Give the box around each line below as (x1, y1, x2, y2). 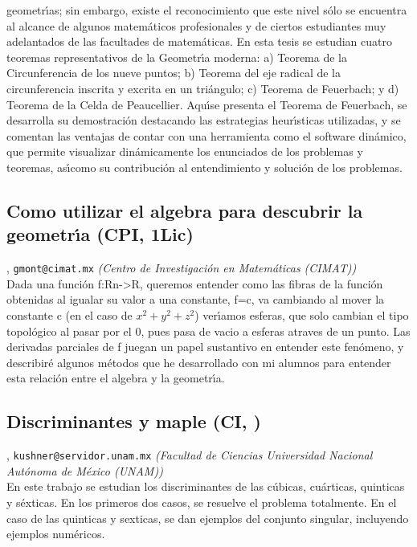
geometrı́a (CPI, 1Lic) (6, 222, 194, 247)
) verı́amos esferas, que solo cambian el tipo (194, 306, 409, 323)
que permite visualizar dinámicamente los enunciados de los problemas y (6, 143, 363, 160)
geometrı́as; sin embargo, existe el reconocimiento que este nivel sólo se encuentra (6, 2, 407, 18)
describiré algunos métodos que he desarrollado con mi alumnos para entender (6, 353, 391, 370)
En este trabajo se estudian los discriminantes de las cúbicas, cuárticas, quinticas (6, 478, 405, 495)
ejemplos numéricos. (6, 525, 105, 542)
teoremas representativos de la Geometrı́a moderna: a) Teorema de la (6, 48, 348, 65)
